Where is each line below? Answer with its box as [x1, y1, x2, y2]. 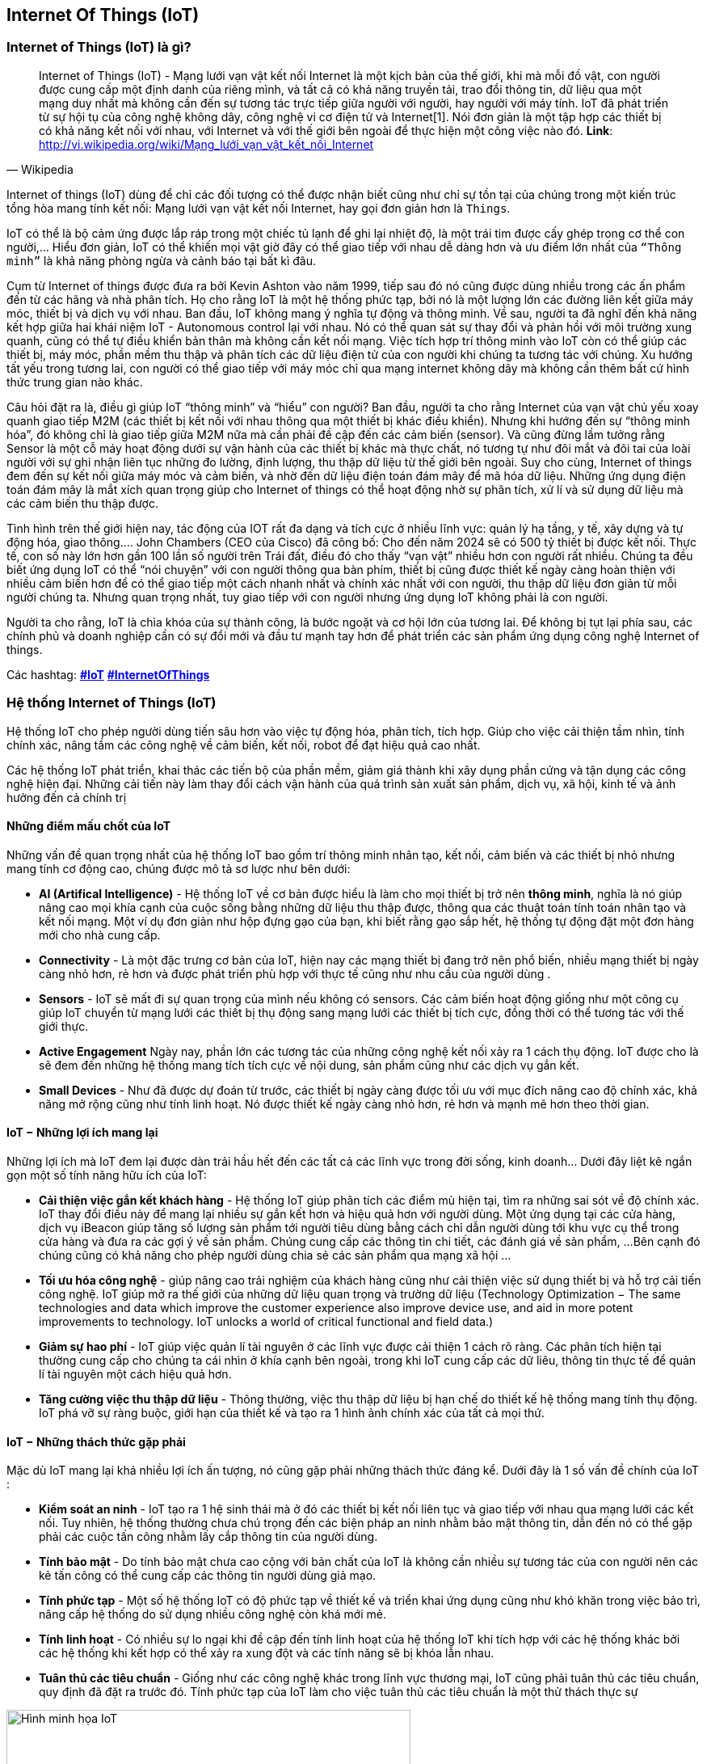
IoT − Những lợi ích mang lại [6, 1125, 158, 1140]
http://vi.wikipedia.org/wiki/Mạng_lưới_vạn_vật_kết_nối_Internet [39, 137, 374, 151]
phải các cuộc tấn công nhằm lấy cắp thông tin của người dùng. [39, 1530, 378, 1544]
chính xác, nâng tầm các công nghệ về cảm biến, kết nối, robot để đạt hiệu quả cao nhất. [6, 737, 481, 752]
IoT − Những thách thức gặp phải [6, 1434, 186, 1449]
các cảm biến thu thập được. [6, 496, 158, 510]
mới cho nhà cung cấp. [39, 927, 161, 942]
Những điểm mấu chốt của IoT [6, 819, 171, 833]
